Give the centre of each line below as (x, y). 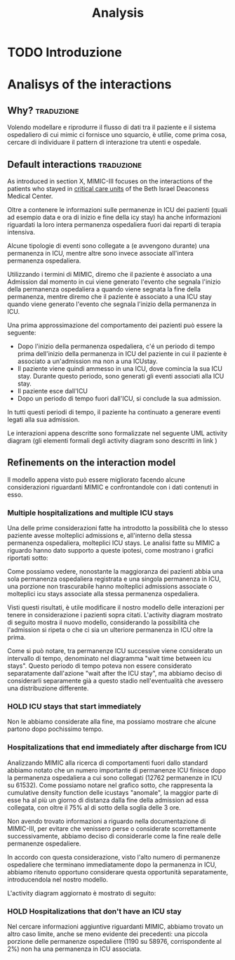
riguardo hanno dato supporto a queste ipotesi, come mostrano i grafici (110, 551)
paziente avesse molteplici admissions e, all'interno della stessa (100, 536)
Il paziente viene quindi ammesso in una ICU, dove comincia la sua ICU (120, 369)
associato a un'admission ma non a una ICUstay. (87, 361)
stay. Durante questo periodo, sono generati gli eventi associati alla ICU (121, 376)
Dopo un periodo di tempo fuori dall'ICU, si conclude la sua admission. (119, 399)
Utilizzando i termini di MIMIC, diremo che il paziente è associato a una (110, 274)
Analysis (118, 13)
